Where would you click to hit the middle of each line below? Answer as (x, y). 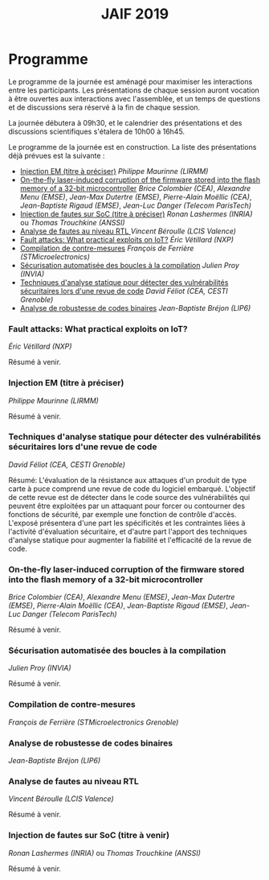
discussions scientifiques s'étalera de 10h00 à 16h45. (97, 131)
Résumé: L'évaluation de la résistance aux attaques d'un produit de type (128, 480)
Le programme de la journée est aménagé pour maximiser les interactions (130, 81)
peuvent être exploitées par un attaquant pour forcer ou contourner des (127, 506)
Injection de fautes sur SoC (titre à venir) (89, 836)
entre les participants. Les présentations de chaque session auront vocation (134, 90)
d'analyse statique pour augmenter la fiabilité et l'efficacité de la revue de (130, 539)
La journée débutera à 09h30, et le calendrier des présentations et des (125, 122)
